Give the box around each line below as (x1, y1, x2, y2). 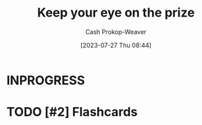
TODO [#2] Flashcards (6, 104, 138, 120)
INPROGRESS (6, 73, 85, 88)
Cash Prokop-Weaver (85, 28, 147, 36)
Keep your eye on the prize (37, 5, 195, 21)
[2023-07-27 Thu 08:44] (80, 41, 152, 49)
